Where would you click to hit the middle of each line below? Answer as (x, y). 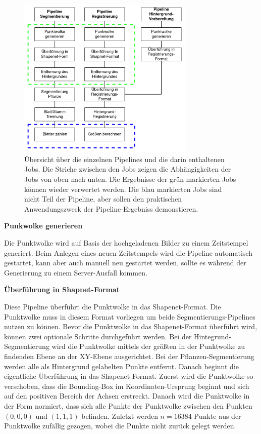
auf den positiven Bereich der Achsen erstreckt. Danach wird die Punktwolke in (127, 396)
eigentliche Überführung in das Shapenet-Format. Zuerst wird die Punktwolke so (129, 376)
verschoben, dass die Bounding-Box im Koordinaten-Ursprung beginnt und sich (127, 386)
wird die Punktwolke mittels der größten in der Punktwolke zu (148, 346)
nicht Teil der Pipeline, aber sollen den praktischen (103, 199)
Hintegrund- (213, 336)
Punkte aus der (218, 416)
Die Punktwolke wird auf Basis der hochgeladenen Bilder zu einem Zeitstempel (126, 243)
